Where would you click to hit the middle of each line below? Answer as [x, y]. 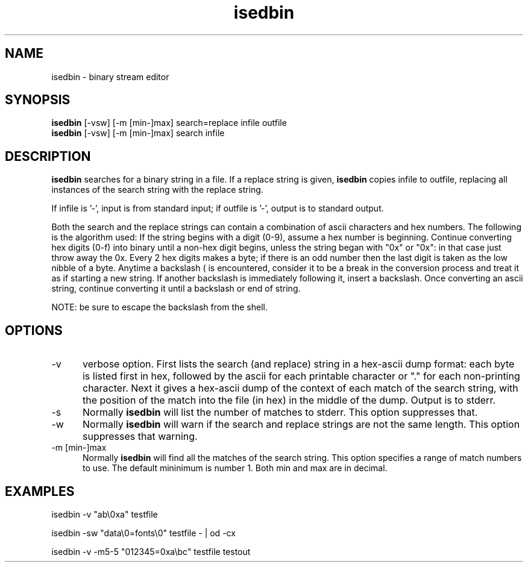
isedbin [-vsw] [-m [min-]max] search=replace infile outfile [169, 123]
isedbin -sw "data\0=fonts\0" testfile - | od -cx [143, 533]
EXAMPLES [40, 491]
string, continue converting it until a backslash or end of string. [176, 289]
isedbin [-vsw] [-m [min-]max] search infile [138, 133]
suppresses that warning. [140, 437]
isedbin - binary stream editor [110, 77]
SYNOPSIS [38, 100]
